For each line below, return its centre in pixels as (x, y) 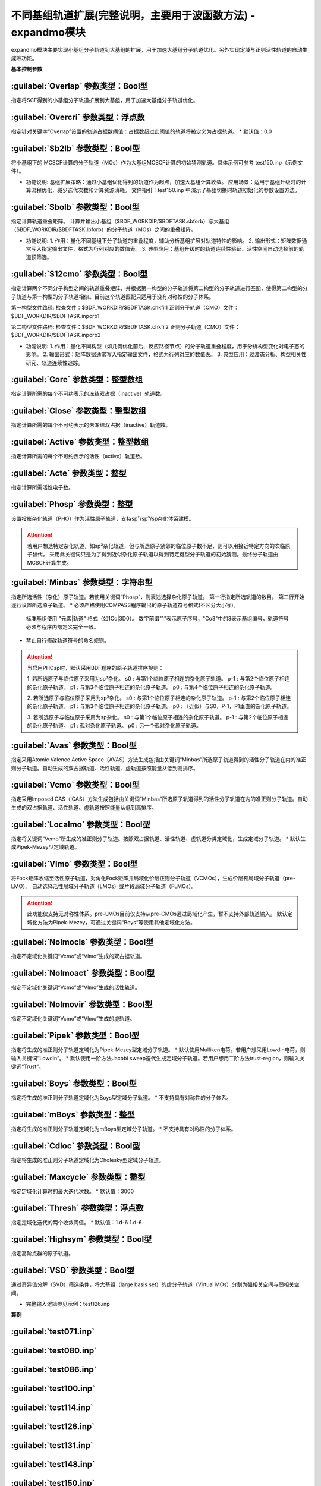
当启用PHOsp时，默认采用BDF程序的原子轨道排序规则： (95, 668)
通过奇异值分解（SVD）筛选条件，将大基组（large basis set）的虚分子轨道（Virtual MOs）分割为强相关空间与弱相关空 (155, 1284)
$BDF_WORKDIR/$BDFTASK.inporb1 (55, 316)
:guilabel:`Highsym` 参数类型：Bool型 (81, 1239)
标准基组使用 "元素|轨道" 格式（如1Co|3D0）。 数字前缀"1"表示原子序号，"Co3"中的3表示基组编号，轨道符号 (157, 619)
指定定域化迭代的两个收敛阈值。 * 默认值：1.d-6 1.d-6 (76, 1222)
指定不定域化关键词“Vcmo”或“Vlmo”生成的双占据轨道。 (78, 956)
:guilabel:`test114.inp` (52, 1408)
